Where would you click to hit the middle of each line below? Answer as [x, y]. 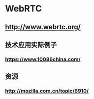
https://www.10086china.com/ [43, 59]
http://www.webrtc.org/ [43, 27]
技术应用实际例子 [31, 45]
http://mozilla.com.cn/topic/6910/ [47, 91]
